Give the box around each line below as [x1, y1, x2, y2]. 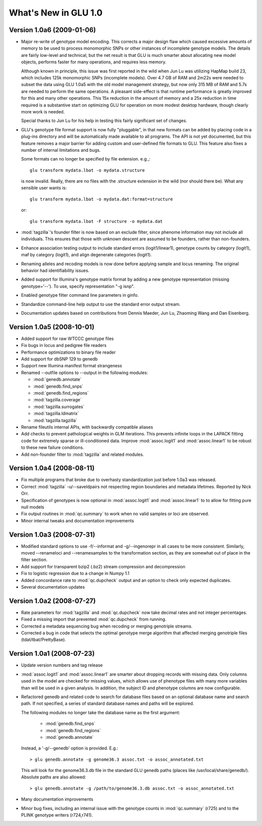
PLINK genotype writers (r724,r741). [21, 812, 93, 818]
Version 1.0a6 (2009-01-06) [9, 26, 96, 34]
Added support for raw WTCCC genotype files [21, 336, 114, 341]
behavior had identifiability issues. [21, 268, 90, 273]
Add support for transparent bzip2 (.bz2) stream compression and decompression [21, 563, 185, 569]
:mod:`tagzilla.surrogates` [33, 404, 85, 410]
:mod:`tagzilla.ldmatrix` [33, 411, 80, 416]
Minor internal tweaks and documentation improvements [21, 518, 134, 523]
